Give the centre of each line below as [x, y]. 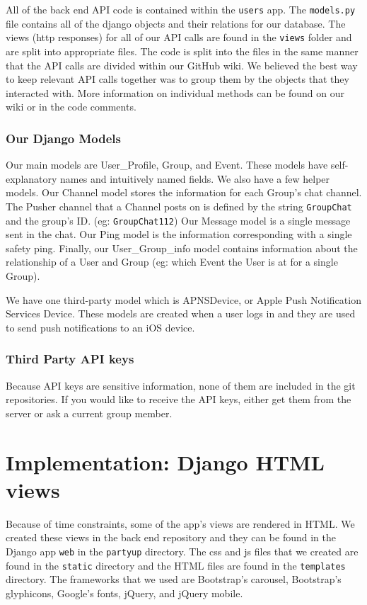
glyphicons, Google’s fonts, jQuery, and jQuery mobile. [124, 593]
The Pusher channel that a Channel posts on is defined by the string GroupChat [179, 206]
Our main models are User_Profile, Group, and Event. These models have [167, 165]
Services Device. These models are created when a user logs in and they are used [181, 313]
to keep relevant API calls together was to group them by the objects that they [177, 79]
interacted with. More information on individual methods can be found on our [175, 92]
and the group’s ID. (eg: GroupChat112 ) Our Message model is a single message [178, 220]
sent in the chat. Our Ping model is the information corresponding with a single [179, 234]
